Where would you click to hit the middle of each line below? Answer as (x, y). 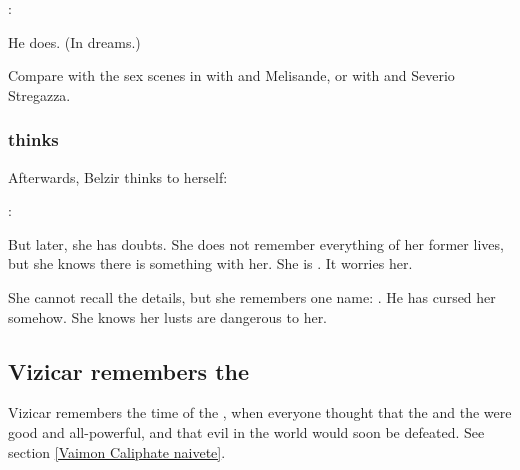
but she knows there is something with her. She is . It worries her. (210, 263)
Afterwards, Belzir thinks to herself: (118, 176)
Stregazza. (39, 94)
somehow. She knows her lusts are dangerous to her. (168, 316)
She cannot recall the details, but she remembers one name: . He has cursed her (252, 296)
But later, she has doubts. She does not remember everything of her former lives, (256, 243)
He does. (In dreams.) (74, 41)
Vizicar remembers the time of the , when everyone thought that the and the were (260, 412)
